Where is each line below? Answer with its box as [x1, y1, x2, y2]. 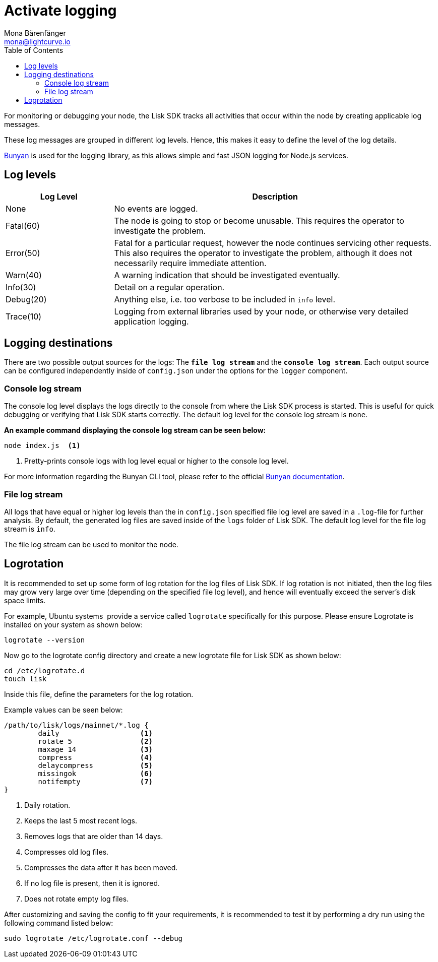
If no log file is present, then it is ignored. [24, 878, 160, 887]
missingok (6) [38, 769, 153, 778]
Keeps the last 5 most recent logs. [24, 816, 137, 825]
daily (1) [38, 729, 153, 737]
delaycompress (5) [38, 761, 153, 769]
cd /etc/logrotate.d [4, 666, 85, 675]
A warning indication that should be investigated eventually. [114, 270, 340, 280]
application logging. [114, 316, 189, 327]
